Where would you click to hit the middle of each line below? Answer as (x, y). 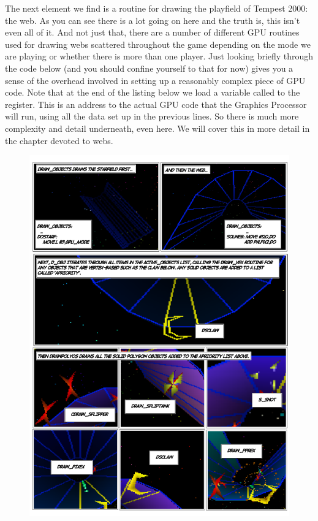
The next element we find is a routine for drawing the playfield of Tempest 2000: (157, 8)
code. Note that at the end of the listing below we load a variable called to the (153, 92)
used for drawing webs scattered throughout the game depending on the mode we (158, 44)
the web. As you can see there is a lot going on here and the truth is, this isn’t (153, 20)
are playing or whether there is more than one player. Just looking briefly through (159, 56)
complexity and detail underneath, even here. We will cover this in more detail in (157, 128)
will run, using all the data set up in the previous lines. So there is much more (152, 116)
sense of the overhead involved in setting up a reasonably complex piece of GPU (155, 80)
